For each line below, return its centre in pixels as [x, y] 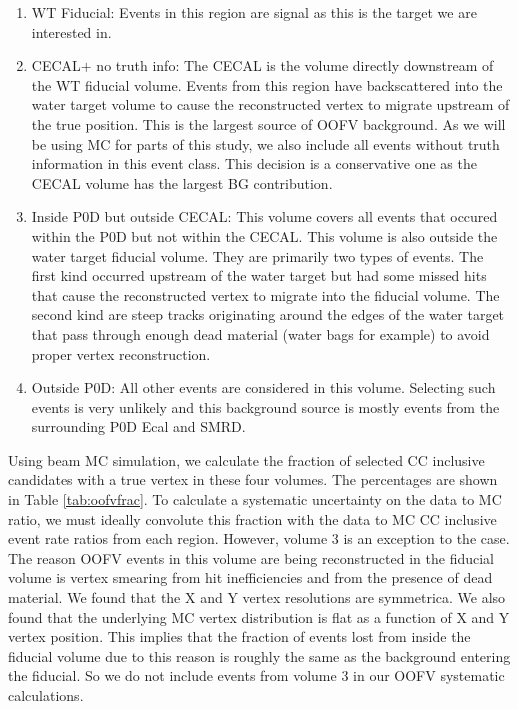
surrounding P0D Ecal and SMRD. [138, 426]
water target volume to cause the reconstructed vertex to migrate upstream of [270, 104]
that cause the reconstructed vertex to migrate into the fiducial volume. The [265, 294]
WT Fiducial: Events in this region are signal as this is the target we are [254, 12]
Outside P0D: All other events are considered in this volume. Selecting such [263, 387]
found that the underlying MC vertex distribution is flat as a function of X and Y [259, 616]
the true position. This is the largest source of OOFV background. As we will [268, 123]
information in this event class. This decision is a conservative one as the [254, 163]
